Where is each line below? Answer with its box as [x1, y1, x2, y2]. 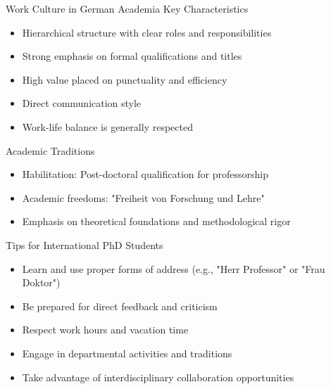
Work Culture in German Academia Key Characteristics [6, 1, 249, 15]
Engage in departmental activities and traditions [22, 345, 232, 360]
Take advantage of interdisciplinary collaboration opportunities [22, 369, 294, 384]
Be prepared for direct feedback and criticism [22, 298, 218, 313]
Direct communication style [22, 96, 142, 110]
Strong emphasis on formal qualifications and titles [22, 49, 242, 63]
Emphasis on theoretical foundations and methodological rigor [22, 214, 291, 229]
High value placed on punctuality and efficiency [22, 72, 227, 87]
